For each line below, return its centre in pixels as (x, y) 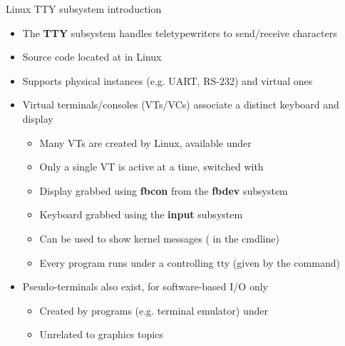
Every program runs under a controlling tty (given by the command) (190, 262)
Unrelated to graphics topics (101, 334)
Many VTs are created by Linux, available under (145, 142)
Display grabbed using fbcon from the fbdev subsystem (164, 190)
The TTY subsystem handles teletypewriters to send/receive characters (180, 32)
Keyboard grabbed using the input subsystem (141, 214)
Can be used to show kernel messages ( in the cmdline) (159, 238)
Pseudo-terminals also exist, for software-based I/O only (145, 286)
